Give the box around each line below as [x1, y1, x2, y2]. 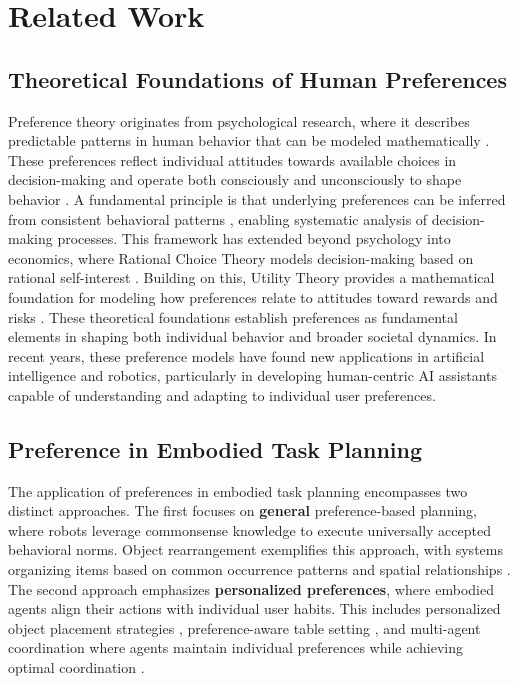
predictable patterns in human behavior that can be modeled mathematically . [8, 130, 490, 151]
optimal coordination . [8, 657, 145, 678]
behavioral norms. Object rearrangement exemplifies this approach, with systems [8, 539, 503, 560]
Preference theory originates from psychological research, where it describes [8, 110, 470, 131]
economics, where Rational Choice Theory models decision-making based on [8, 247, 474, 268]
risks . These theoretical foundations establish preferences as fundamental [8, 306, 458, 327]
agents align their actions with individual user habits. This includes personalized [8, 598, 501, 619]
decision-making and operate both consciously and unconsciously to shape [8, 169, 462, 190]
